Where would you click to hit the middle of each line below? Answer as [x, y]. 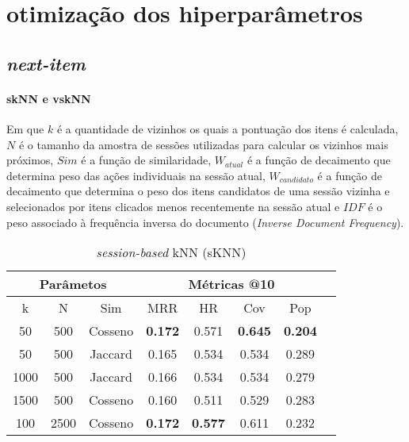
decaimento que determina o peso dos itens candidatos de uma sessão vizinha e [198, 191]
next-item [46, 63]
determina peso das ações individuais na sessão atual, [136, 175]
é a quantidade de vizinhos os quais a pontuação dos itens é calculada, [227, 128]
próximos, [30, 160]
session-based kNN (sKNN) [171, 252]
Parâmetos [73, 284]
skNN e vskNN [49, 98]
